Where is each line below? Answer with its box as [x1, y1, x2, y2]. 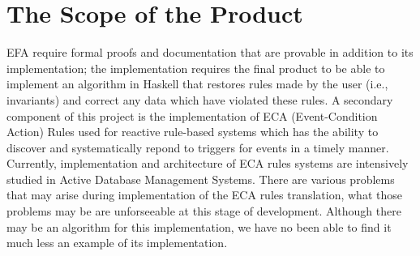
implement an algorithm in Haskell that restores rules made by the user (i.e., [6, 75, 388, 92]
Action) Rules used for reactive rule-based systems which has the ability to [6, 123, 379, 140]
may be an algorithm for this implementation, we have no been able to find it [6, 218, 392, 235]
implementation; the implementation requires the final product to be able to [6, 59, 385, 76]
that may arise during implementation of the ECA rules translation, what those [6, 186, 402, 203]
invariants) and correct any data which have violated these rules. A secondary [6, 91, 393, 108]
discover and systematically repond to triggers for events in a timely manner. [6, 139, 389, 156]
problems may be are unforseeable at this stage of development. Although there [6, 203, 401, 220]
